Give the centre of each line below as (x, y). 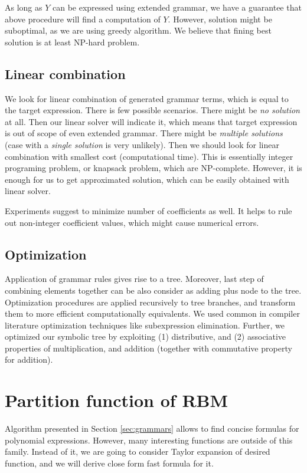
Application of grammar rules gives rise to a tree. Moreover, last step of (134, 279)
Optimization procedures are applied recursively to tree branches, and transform (150, 302)
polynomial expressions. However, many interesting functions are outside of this (149, 440)
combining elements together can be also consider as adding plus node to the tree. (153, 290)
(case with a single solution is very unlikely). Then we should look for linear (142, 144)
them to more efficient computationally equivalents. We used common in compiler (152, 313)
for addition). (29, 359)
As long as (24, 7)
